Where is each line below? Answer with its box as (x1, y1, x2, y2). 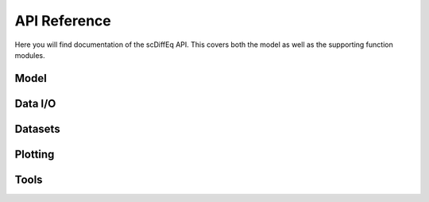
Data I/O (14, 96, 56, 111)
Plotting (14, 147, 55, 161)
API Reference (14, 12, 111, 29)
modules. (14, 50, 45, 60)
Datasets (14, 122, 60, 135)
